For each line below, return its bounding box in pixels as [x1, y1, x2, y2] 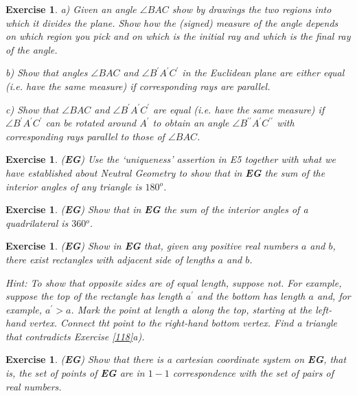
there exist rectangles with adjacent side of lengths [5, 252, 215, 266]
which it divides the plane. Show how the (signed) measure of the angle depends [5, 15, 338, 30]
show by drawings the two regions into [172, 2, 332, 16]
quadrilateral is [5, 215, 69, 230]
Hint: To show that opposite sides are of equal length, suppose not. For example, [5, 275, 342, 289]
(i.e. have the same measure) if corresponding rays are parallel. [5, 78, 270, 93]
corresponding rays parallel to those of [5, 129, 165, 143]
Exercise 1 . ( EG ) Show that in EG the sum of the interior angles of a [5, 202, 308, 217]
